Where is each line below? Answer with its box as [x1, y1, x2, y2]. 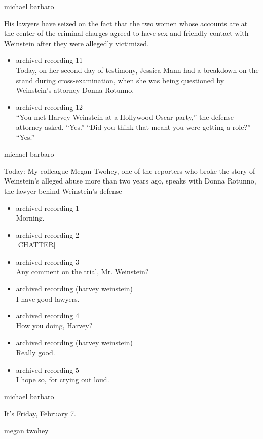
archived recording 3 [16, 256, 79, 267]
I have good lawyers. [16, 293, 80, 304]
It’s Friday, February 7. [4, 408, 76, 419]
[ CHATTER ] [16, 239, 56, 250]
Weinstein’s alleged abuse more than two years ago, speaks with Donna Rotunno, [4, 175, 256, 186]
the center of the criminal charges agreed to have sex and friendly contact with [4, 28, 249, 39]
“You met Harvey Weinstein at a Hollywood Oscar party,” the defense [16, 112, 234, 122]
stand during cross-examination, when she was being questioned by [16, 75, 224, 85]
